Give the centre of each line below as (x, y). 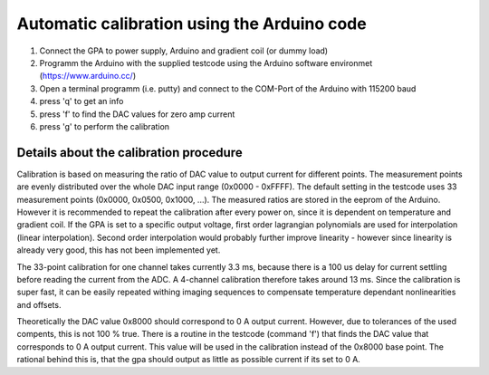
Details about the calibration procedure (130, 153)
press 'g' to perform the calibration (105, 126)
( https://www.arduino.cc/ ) (87, 76)
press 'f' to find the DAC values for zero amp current (137, 114)
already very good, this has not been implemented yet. (119, 250)
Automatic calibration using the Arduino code (192, 24)
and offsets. (39, 304)
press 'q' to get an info (81, 101)
